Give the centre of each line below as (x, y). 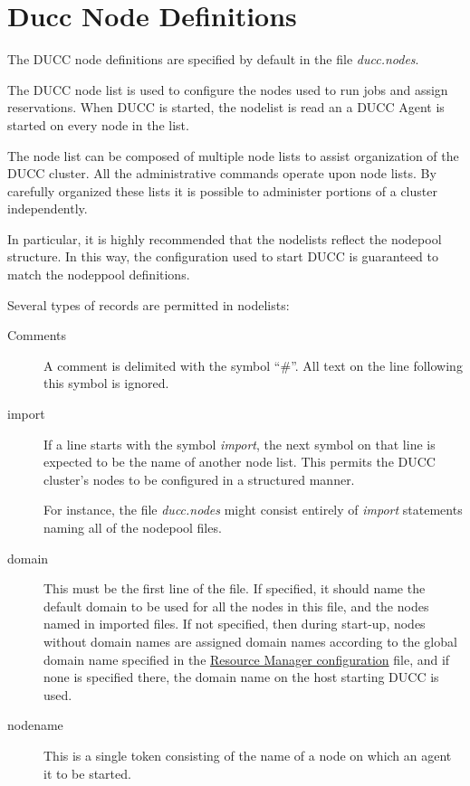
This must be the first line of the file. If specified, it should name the (235, 588)
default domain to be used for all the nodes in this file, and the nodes (236, 606)
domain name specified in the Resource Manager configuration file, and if (247, 659)
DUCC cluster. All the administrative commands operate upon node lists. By (222, 173)
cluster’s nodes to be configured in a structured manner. (199, 479)
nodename (35, 725)
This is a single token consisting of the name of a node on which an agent (248, 755)
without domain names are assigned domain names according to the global (250, 641)
